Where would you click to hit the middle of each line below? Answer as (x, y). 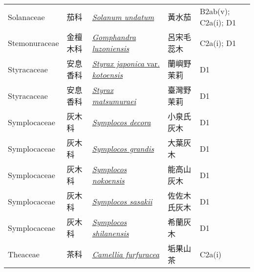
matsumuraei (114, 101)
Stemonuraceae (33, 43)
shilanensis (110, 233)
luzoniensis (111, 48)
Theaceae (24, 254)
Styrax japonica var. (126, 63)
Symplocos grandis (123, 148)
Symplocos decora (121, 122)
